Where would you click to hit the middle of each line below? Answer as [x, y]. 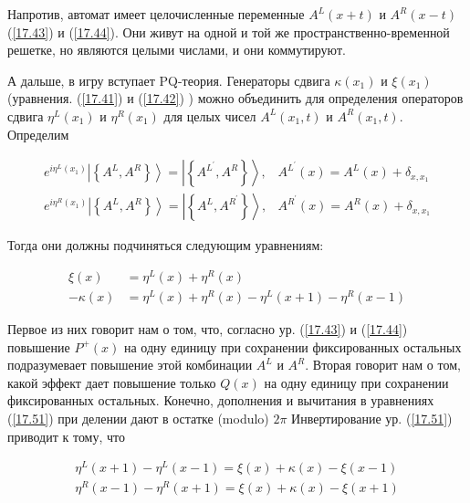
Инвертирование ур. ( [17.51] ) [372, 418]
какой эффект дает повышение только [112, 382]
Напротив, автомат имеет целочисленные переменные [156, 14]
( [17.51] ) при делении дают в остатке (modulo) [138, 418]
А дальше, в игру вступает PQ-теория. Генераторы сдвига [169, 80]
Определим [38, 134]
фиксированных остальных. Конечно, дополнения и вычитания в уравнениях [221, 400]
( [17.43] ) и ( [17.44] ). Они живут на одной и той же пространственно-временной [229, 31]
